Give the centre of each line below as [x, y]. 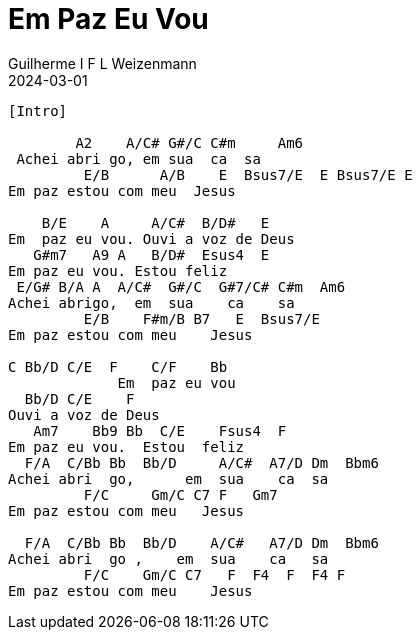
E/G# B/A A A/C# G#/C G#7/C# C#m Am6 [181, 286]
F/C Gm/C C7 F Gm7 [180, 494]
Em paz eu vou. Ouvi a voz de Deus [151, 238]
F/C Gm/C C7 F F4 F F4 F [214, 574]
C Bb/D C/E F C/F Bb [118, 366]
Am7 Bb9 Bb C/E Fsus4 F [160, 430]
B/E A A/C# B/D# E [155, 222]
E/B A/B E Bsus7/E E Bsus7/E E [248, 174]
